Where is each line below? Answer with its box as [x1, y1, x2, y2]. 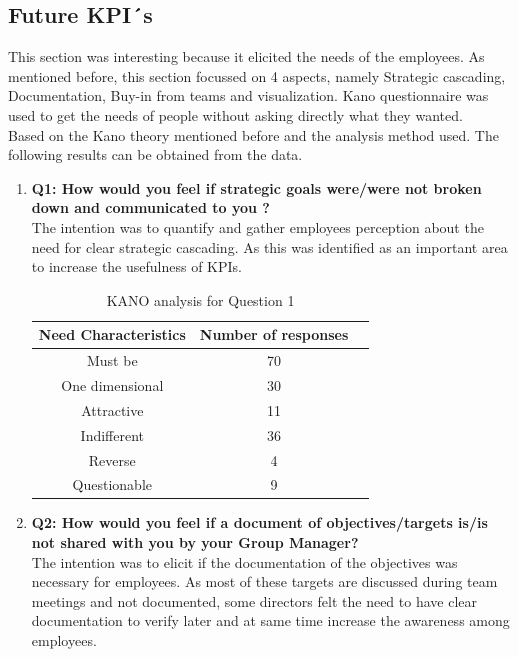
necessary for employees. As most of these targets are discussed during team [31, 571, 498, 592]
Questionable [72, 474, 153, 495]
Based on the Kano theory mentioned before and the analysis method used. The [8, 124, 499, 145]
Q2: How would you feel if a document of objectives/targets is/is [31, 512, 488, 533]
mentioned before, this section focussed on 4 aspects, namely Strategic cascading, [8, 65, 506, 86]
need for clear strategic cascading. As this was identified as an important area [31, 236, 508, 257]
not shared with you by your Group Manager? [31, 532, 359, 553]
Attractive [81, 399, 144, 420]
